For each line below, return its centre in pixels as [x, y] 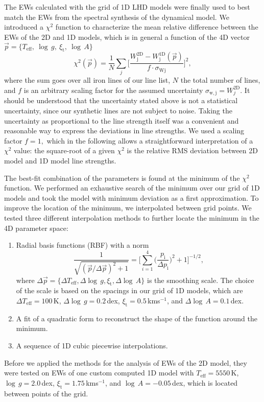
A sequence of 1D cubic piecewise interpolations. [92, 345]
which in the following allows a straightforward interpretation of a [150, 140]
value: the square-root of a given [64, 150]
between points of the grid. [46, 393]
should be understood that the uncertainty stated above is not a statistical [121, 100]
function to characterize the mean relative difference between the [157, 27]
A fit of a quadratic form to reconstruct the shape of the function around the [137, 318]
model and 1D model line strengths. [60, 161]
